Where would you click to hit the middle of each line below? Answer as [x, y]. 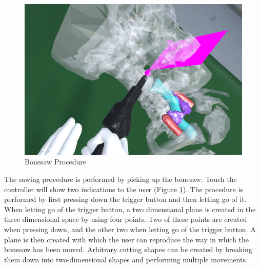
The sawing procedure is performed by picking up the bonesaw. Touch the [121, 179]
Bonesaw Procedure [55, 162]
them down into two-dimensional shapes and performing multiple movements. [126, 259]
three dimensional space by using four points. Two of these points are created [126, 219]
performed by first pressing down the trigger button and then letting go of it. [125, 199]
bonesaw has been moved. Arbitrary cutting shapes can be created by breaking [128, 249]
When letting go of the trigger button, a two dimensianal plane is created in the [130, 209]
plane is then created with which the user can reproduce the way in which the [127, 239]
